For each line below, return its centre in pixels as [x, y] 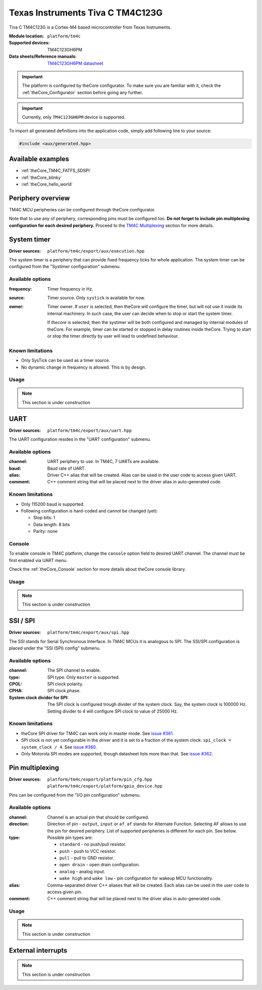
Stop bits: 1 [44, 518]
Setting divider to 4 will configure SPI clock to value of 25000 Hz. [113, 711]
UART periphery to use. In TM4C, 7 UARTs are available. [104, 461]
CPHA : [16, 691]
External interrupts [38, 950]
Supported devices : [29, 43]
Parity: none [45, 531]
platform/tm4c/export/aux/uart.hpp [90, 430]
